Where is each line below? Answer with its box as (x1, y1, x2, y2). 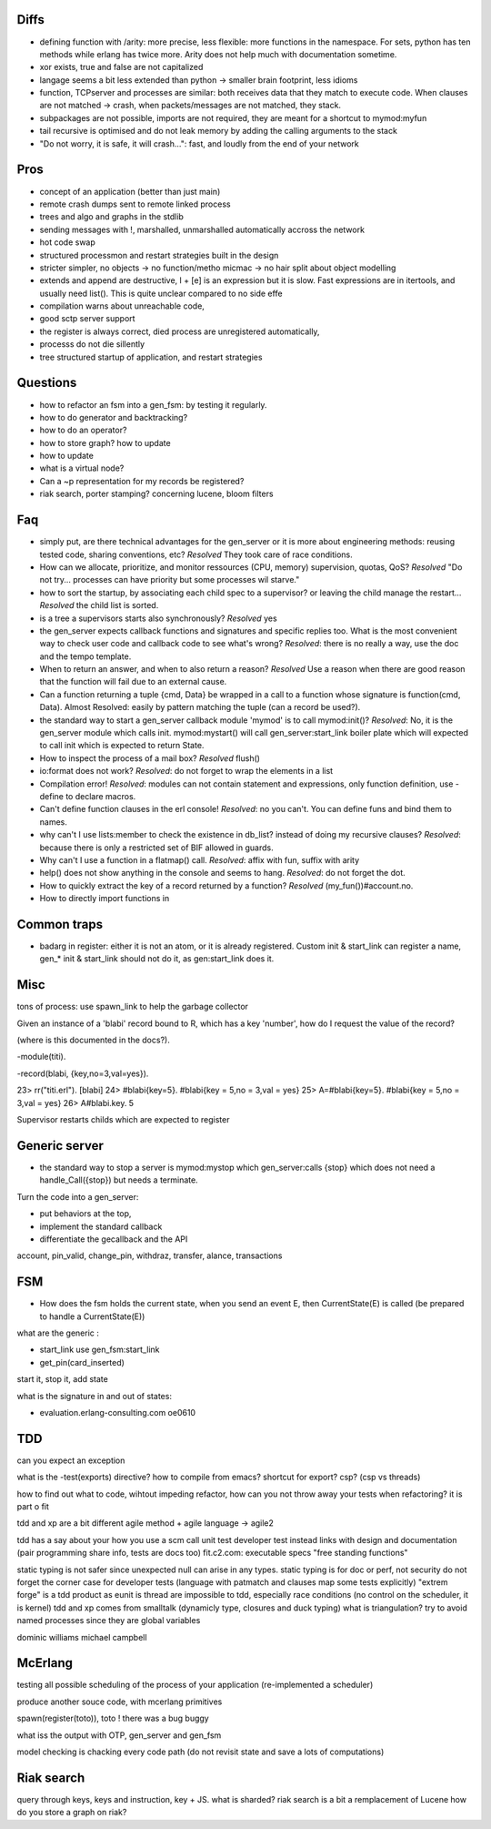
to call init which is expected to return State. (39, 740, 205, 751)
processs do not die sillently (39, 339, 145, 350)
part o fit (16, 1501, 50, 1512)
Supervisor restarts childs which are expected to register (16, 1114, 230, 1125)
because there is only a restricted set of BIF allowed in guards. (39, 842, 274, 853)
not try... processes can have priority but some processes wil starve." (39, 574, 300, 585)
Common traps (16, 916, 104, 932)
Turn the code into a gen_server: (16, 1191, 139, 1202)
